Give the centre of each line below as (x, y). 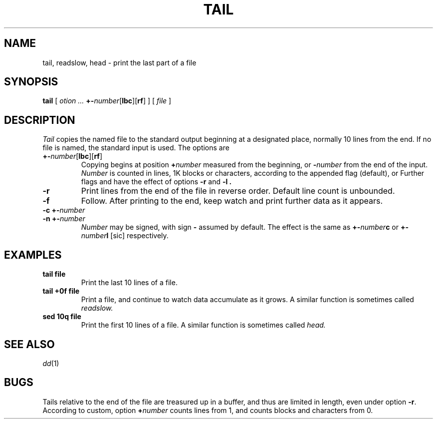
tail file (54, 274)
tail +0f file (61, 291)
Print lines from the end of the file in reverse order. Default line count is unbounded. (238, 191)
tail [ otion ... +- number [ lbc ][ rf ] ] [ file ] (107, 101)
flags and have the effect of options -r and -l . (156, 182)
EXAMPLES (33, 255)
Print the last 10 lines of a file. (129, 283)
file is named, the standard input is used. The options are (136, 148)
